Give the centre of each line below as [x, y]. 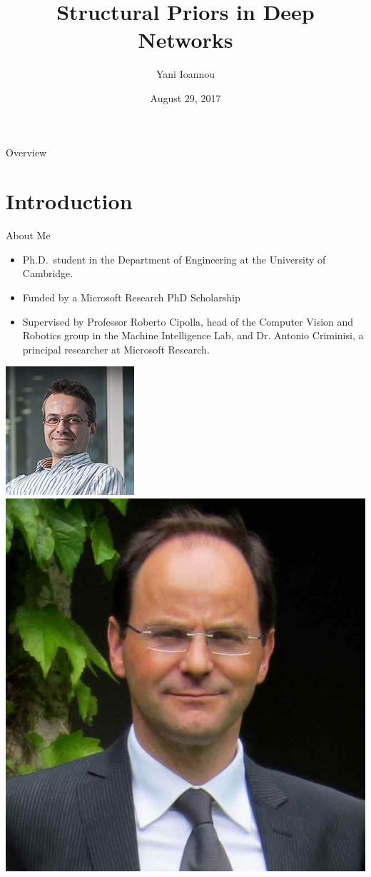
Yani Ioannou [185, 74]
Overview [26, 152]
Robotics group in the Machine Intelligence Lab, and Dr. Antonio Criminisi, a [193, 335]
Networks [185, 40]
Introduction [69, 201]
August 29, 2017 [185, 97]
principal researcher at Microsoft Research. [116, 349]
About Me [28, 235]
